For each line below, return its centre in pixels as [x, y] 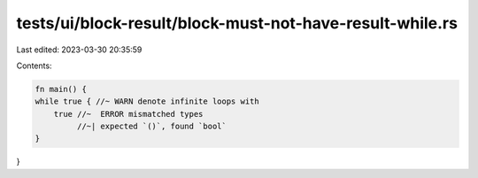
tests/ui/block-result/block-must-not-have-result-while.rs [237, 23]
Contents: [34, 66]
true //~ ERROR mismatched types [128, 114]
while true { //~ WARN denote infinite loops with [147, 101]
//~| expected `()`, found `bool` [152, 127]
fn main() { [61, 89]
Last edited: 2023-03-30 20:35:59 [79, 50]
